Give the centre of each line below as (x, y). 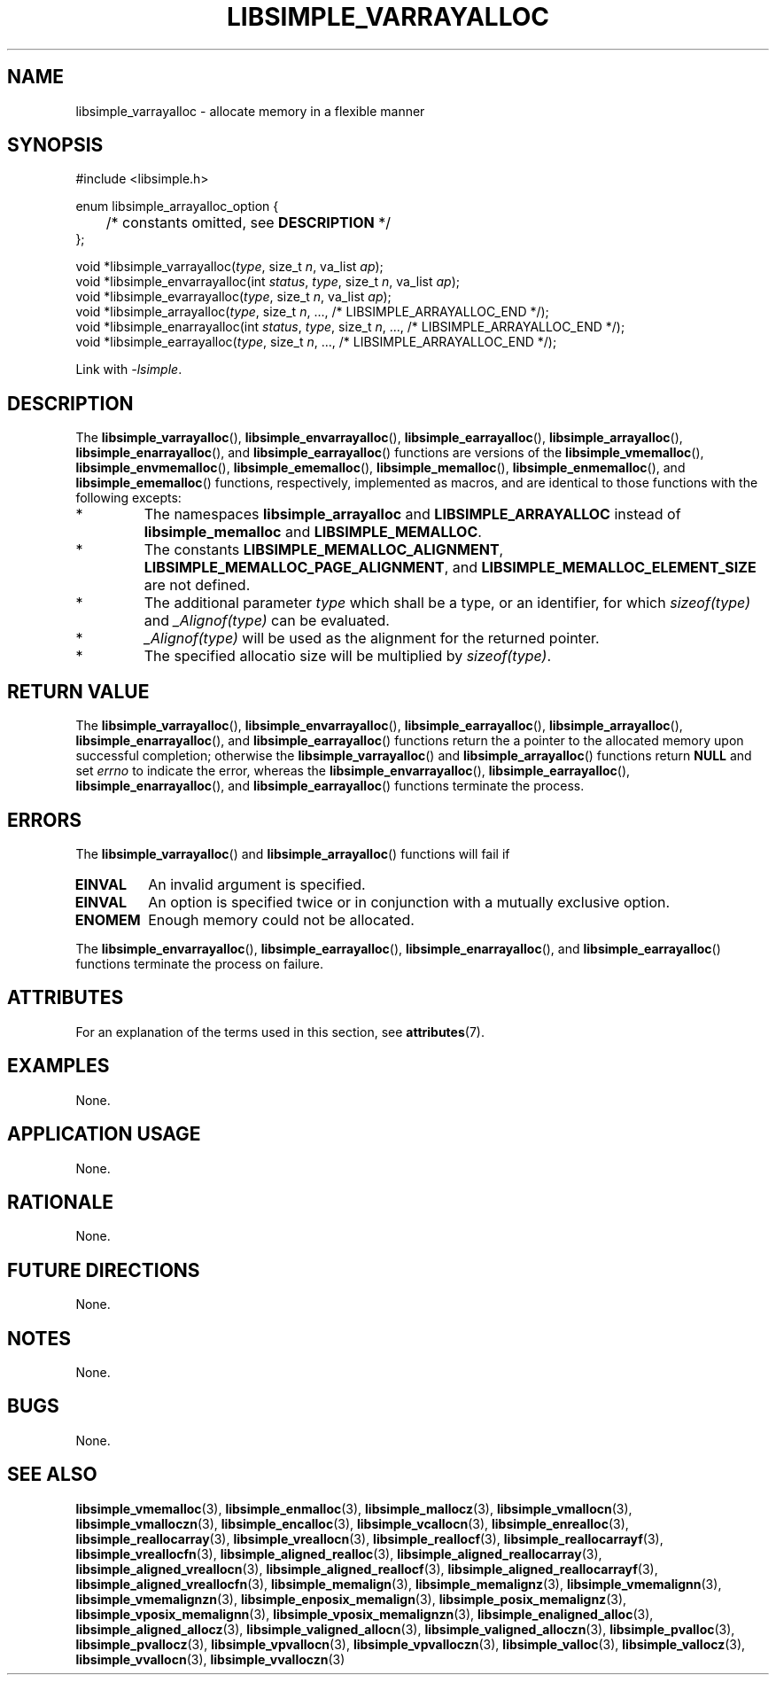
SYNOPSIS (55, 145)
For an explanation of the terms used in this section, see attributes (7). (280, 1032)
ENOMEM (108, 919)
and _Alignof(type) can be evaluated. (267, 621)
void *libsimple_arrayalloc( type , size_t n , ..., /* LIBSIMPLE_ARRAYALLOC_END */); (312, 312)
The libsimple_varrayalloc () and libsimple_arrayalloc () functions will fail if (293, 853)
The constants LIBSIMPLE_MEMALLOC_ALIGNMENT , (324, 550)
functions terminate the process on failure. (200, 963)
